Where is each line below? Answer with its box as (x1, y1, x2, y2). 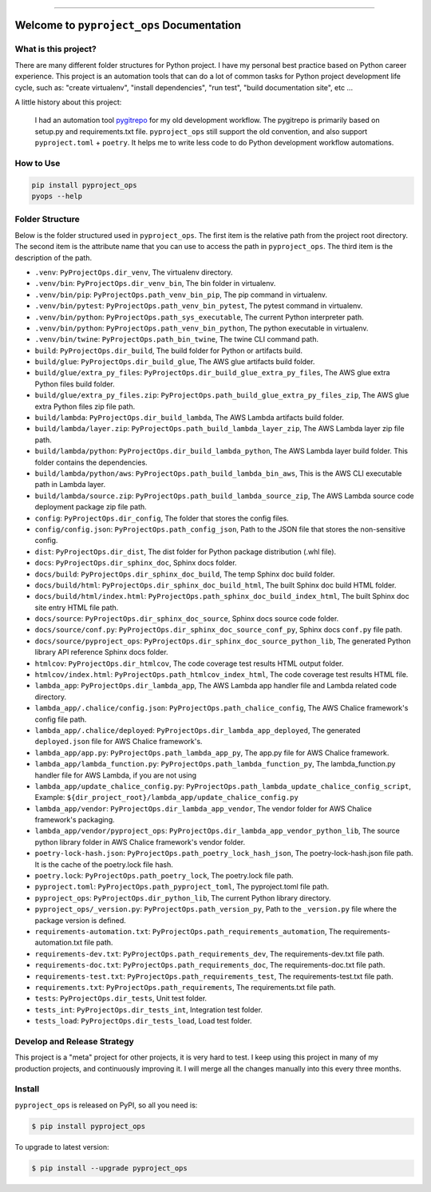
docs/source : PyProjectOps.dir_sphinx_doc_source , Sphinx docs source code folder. (34, 614, 339, 624)
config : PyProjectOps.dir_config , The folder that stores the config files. (34, 513, 289, 523)
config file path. (34, 715, 87, 724)
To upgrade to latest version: (14, 1142, 109, 1151)
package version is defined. (34, 915, 127, 925)
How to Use (14, 157, 61, 168)
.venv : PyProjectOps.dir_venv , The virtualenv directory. (34, 267, 233, 277)
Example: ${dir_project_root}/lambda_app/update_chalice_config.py (34, 793, 299, 802)
